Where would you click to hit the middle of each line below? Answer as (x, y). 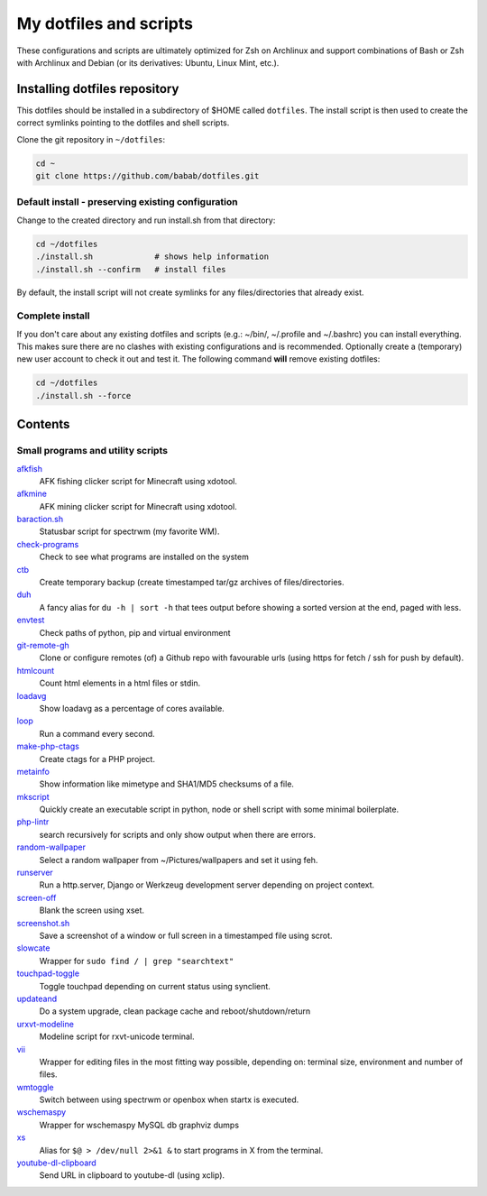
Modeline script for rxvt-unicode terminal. (117, 1036)
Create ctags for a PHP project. (97, 759)
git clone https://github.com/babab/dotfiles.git (147, 176)
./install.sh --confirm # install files (131, 269)
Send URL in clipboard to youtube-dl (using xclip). (132, 1175)
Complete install (53, 316)
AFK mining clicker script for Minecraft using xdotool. (138, 506)
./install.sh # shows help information (152, 257)
